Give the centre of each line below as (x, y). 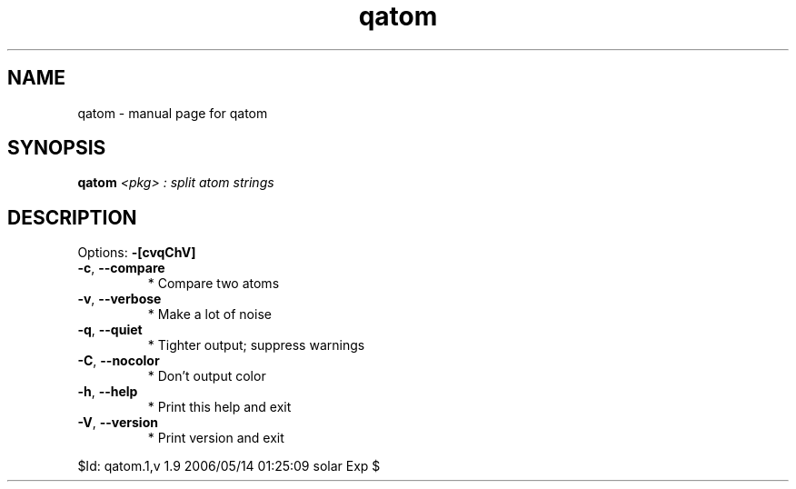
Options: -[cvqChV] (137, 253)
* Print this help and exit (219, 407)
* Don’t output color (207, 376)
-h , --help (108, 392)
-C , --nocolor (119, 361)
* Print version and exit (216, 438)
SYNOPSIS (57, 148)
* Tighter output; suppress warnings (256, 345)
